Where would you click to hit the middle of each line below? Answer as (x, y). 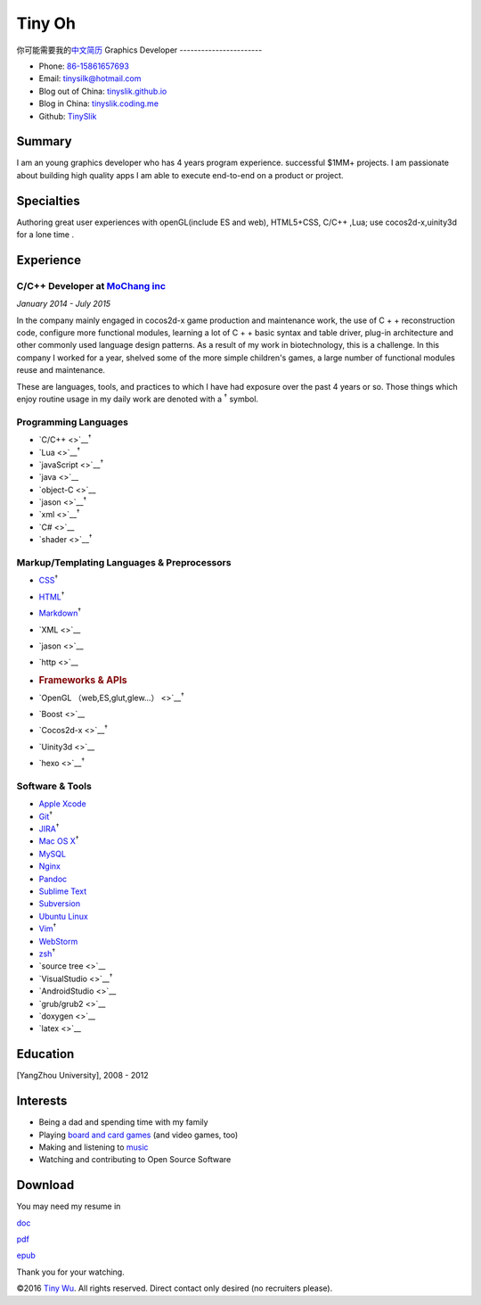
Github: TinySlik (68, 116)
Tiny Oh (46, 23)
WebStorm (58, 941)
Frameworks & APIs (83, 680)
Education (45, 1054)
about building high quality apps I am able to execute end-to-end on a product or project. (180, 175)
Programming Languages (73, 422)
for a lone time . (45, 235)
